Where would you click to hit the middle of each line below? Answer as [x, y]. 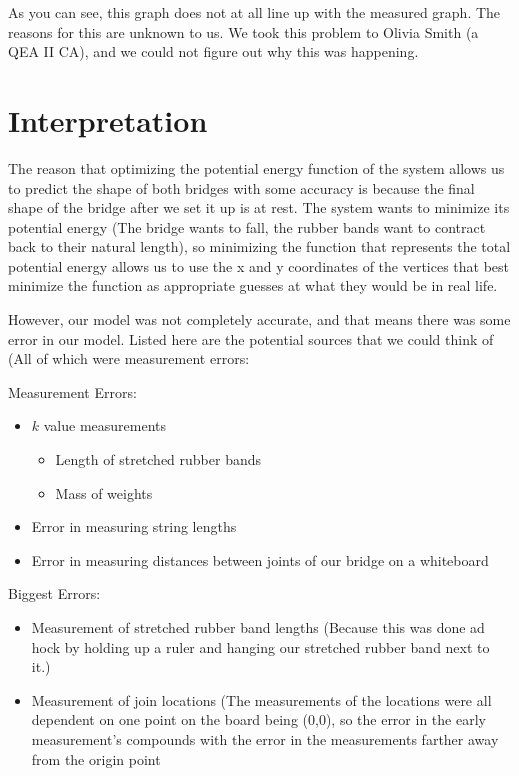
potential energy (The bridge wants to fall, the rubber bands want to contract [247, 226]
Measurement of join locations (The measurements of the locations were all [261, 699]
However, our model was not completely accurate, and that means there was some [259, 319]
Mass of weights [104, 492]
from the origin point [96, 758]
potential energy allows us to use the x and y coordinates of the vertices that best [259, 265]
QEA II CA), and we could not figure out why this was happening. [213, 51]
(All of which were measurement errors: [129, 358]
